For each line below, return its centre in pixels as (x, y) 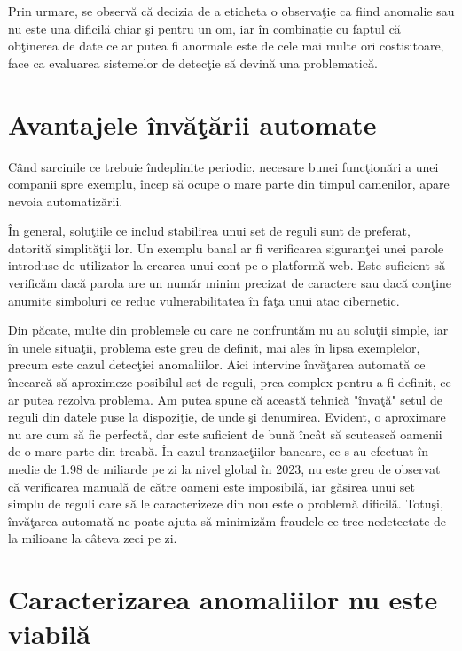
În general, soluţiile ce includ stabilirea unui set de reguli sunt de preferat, (209, 231)
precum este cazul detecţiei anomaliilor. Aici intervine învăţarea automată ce (217, 364)
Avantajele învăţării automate (192, 124)
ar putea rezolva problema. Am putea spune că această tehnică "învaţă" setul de (225, 399)
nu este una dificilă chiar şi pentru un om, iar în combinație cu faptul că (204, 28)
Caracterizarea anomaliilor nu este (223, 599)
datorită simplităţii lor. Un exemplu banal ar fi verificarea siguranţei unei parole (226, 248)
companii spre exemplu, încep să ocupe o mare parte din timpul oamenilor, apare (229, 184)
